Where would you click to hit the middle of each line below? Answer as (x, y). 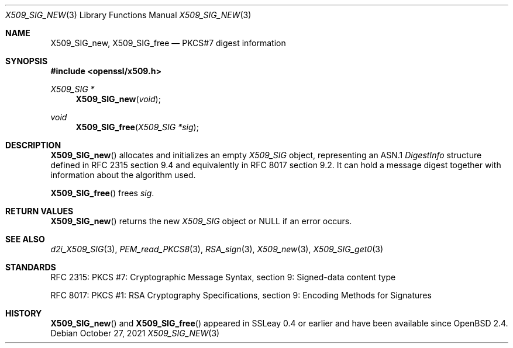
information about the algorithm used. (123, 175)
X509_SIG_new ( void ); (118, 99)
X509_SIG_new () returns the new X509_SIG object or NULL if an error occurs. (201, 221)
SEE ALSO (25, 239)
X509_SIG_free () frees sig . (102, 193)
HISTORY (24, 313)
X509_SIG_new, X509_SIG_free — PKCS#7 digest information (168, 43)
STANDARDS (31, 267)
